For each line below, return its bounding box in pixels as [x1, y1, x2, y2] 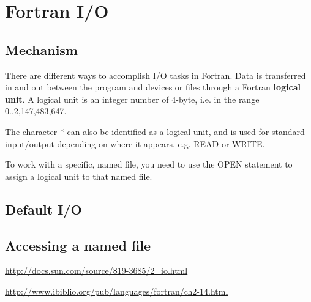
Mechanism [5, 40, 78, 59]
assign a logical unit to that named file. [5, 169, 152, 182]
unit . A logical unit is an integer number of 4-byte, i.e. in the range [5, 92, 260, 105]
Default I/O [5, 199, 82, 218]
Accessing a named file [5, 235, 151, 254]
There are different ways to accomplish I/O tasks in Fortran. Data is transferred [5, 68, 306, 81]
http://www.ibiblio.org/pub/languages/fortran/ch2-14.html [5, 284, 228, 297]
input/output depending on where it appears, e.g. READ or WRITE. [5, 137, 265, 150]
